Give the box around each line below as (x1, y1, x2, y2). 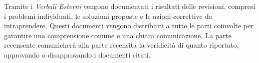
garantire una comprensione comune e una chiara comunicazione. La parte (4, 30, 231, 40)
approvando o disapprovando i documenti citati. (4, 49, 151, 60)
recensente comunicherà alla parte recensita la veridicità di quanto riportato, (4, 40, 239, 50)
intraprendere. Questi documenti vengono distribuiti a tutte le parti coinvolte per (4, 20, 253, 31)
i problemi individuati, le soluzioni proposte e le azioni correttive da (4, 10, 212, 21)
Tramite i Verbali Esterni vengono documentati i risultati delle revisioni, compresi (4, 1, 255, 11)
